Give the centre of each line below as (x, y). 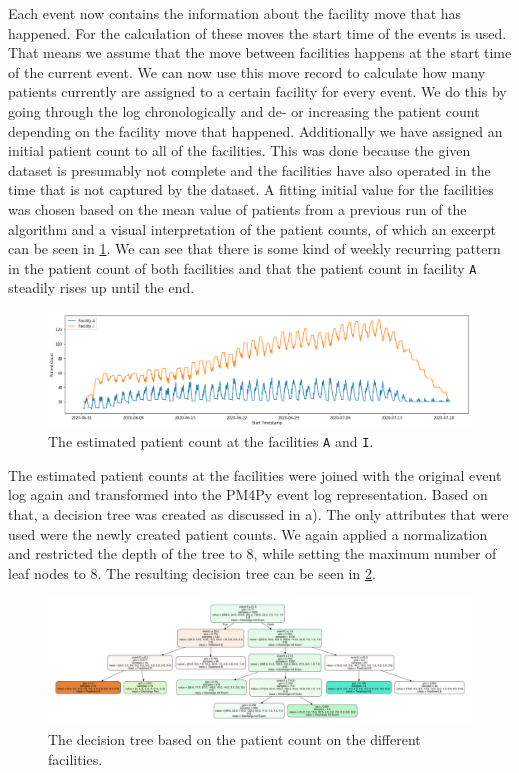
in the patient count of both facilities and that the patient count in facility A (242, 267)
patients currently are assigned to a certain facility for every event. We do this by (257, 91)
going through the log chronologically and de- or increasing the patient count (244, 110)
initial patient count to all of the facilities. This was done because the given (239, 150)
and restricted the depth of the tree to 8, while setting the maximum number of (252, 553)
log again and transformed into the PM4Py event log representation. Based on (248, 494)
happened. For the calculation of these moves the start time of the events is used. (257, 32)
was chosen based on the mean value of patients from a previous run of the (237, 208)
